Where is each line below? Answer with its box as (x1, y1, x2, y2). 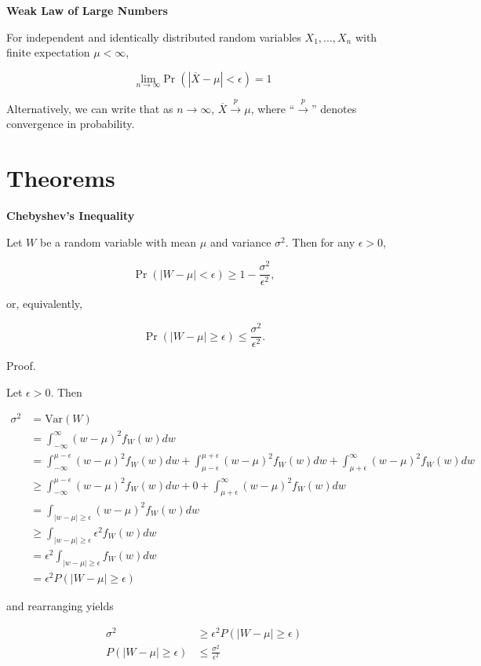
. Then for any (285, 233, 355, 250)
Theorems (6, 162, 115, 194)
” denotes (312, 100, 357, 116)
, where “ (250, 100, 295, 116)
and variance (210, 233, 271, 250)
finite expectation (6, 44, 90, 60)
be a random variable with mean (39, 233, 197, 250)
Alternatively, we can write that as (6, 100, 173, 116)
